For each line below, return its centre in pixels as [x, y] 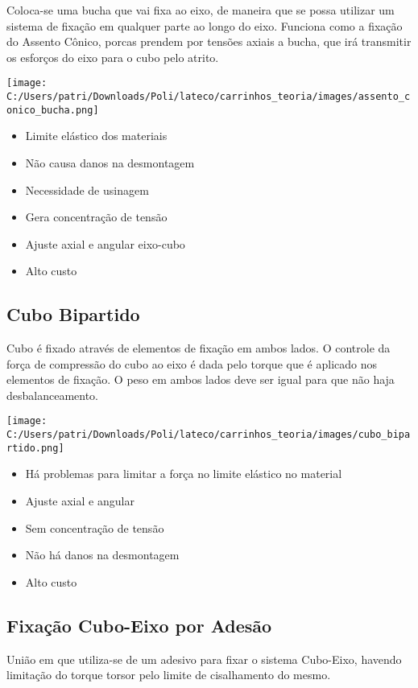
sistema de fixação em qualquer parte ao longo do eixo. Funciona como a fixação [205, 25]
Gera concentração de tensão [96, 217]
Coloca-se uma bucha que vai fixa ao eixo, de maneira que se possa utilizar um [201, 10]
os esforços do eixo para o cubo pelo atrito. [113, 57]
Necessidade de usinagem [87, 190]
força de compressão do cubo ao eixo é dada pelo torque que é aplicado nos [192, 363]
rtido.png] [35, 448]
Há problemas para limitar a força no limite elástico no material [184, 474]
